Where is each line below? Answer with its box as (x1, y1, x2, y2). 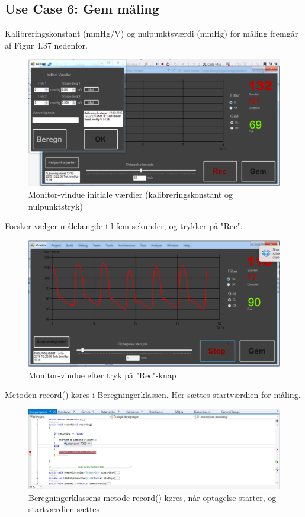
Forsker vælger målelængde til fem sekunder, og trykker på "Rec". (5, 220, 243, 232)
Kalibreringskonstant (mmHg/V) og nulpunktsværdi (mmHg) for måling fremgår (5, 27, 298, 40)
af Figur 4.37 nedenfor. (5, 38, 88, 51)
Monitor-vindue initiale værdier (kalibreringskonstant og (28, 188, 233, 201)
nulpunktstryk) (28, 200, 83, 212)
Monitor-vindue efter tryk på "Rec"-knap (28, 368, 176, 381)
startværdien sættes (28, 503, 100, 515)
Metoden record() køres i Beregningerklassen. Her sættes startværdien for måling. (5, 388, 301, 401)
